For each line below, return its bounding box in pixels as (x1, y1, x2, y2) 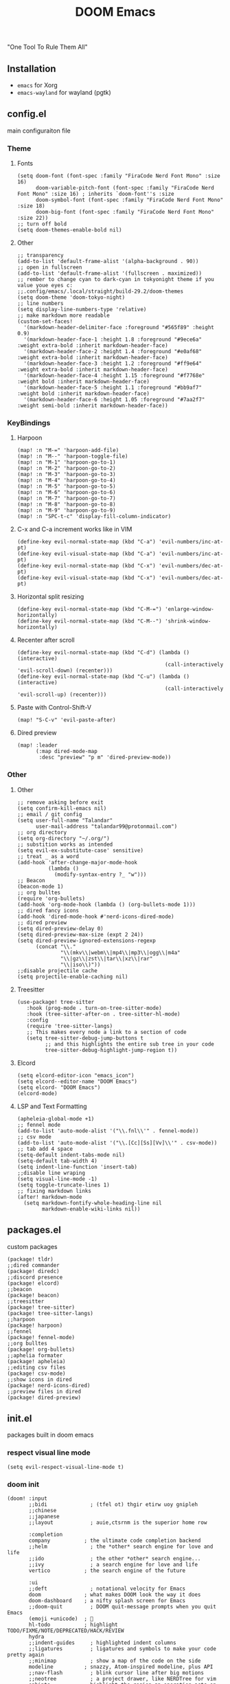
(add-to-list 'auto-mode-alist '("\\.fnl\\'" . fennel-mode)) (16, 1127, 199, 1134)
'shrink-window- (164, 618, 211, 625)
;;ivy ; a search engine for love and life (28, 1561, 198, 1568)
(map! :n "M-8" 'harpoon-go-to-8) (16, 501, 116, 508)
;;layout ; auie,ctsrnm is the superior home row (28, 1519, 207, 1526)
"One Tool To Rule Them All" (7, 43, 88, 52)
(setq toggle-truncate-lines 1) (16, 1181, 110, 1189)
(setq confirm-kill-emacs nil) (16, 805, 107, 811)
